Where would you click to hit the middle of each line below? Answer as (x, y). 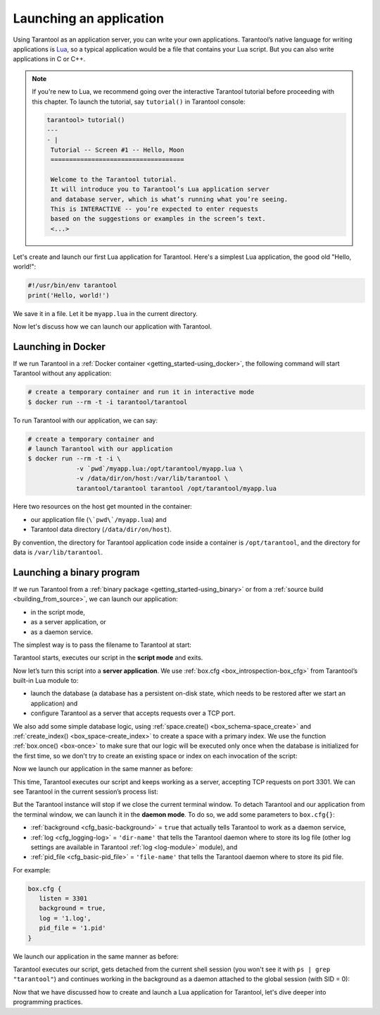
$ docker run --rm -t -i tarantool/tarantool (108, 402)
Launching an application (89, 18)
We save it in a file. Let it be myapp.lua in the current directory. (106, 313)
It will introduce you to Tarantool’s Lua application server (160, 189)
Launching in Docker (59, 347)
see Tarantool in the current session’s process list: (85, 791)
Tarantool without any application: (62, 373)
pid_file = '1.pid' (72, 928)
